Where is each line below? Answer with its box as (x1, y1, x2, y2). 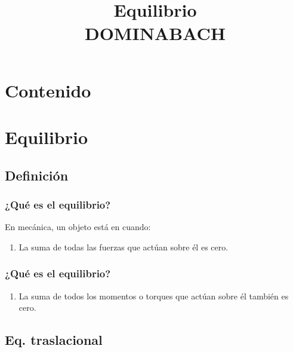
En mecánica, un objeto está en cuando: (5, 221, 151, 233)
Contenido (5, 78, 91, 102)
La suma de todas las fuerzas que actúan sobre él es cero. (18, 240, 229, 253)
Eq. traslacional (5, 330, 103, 349)
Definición (5, 166, 69, 184)
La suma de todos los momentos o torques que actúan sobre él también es (18, 289, 289, 302)
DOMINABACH (84, 21, 226, 45)
